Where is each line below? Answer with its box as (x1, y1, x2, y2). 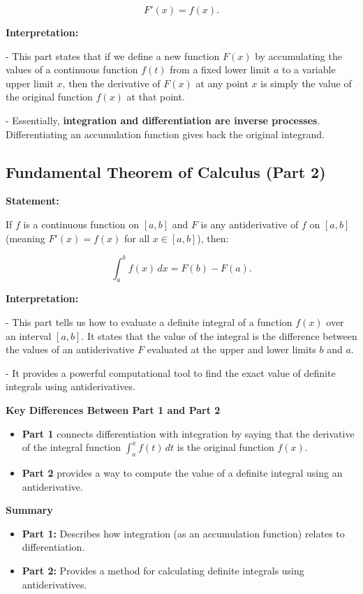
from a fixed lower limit (170, 62, 271, 77)
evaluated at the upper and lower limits (147, 342, 316, 357)
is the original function (177, 440, 274, 454)
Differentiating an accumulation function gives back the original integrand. (6, 126, 325, 141)
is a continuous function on (23, 216, 139, 231)
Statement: (6, 193, 59, 208)
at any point (195, 75, 249, 90)
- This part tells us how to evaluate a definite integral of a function (6, 315, 292, 329)
